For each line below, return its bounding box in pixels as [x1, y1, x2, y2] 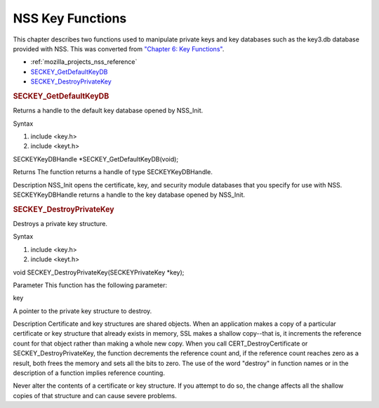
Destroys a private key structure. [13, 219, 108, 228]
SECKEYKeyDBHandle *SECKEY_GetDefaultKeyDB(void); [13, 154, 179, 163]
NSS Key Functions [13, 11, 127, 26]
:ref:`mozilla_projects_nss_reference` [30, 58, 138, 66]
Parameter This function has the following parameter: [13, 281, 168, 289]
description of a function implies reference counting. [13, 369, 165, 377]
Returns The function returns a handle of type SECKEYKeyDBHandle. [13, 168, 213, 176]
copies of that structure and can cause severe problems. [13, 391, 177, 400]
